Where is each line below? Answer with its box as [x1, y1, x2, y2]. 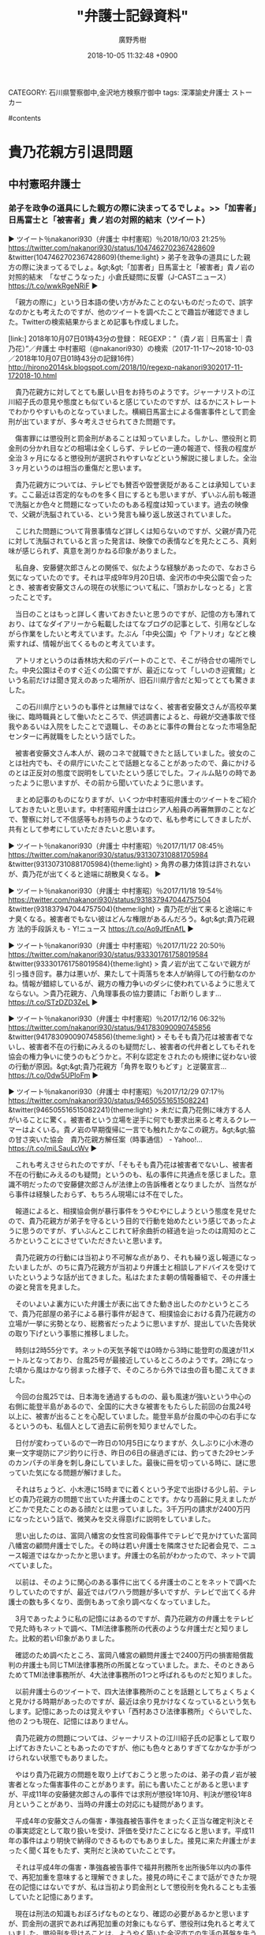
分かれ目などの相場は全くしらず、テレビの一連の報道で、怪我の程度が [28, 443, 256, 452]
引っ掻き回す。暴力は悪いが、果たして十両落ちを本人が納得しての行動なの [8, 969, 249, 978]
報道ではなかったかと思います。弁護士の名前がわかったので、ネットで [21, 1551, 249, 1560]
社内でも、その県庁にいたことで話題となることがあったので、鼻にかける [21, 758, 256, 767]
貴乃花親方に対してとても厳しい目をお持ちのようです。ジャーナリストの [14, 387, 248, 396]
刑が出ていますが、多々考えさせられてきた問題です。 [8, 416, 180, 426]
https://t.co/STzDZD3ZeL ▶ [8, 997, 99, 1007]
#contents [8, 113, 42, 122]
